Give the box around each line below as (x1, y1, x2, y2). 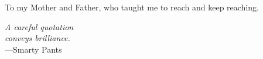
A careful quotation (5, 20, 74, 32)
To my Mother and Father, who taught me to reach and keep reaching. (5, 1, 259, 13)
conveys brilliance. (5, 32, 70, 44)
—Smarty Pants (5, 43, 62, 55)
